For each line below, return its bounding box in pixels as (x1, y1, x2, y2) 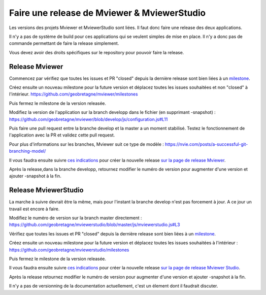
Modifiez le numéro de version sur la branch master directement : (9, 215, 142, 221)
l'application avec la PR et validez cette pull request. (9, 132, 115, 138)
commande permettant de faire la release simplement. (9, 40, 119, 46)
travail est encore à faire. (9, 206, 60, 212)
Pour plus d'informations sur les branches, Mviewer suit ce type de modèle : (9, 141, 165, 147)
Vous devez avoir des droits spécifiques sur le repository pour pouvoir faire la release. (9, 49, 184, 55)
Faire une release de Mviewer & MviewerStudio (9, 7, 206, 18)
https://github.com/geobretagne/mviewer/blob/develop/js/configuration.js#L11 (9, 116, 168, 122)
